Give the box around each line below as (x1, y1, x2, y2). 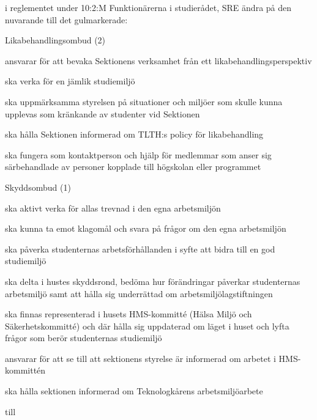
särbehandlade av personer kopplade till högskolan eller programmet (5, 160, 261, 173)
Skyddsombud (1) (5, 180, 71, 193)
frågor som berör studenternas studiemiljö (5, 331, 162, 344)
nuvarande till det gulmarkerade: (5, 13, 128, 26)
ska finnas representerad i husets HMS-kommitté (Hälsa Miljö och (5, 308, 252, 320)
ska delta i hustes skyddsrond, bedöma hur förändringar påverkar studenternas (5, 274, 300, 287)
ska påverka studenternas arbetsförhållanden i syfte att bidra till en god (5, 242, 275, 255)
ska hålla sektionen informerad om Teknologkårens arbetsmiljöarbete (5, 385, 263, 397)
